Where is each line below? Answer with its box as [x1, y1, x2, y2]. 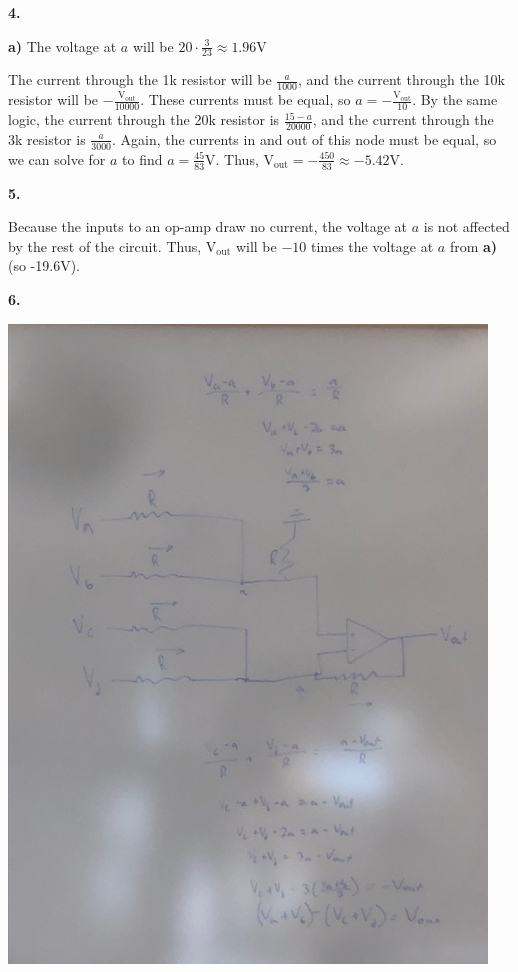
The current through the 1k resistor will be [8, 69, 272, 90]
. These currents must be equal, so [140, 89, 351, 110]
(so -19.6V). [8, 255, 81, 276]
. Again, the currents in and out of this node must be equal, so [111, 128, 497, 149]
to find [122, 148, 163, 169]
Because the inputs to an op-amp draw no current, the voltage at [8, 216, 408, 237]
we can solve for [8, 148, 106, 169]
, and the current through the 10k [297, 69, 505, 90]
